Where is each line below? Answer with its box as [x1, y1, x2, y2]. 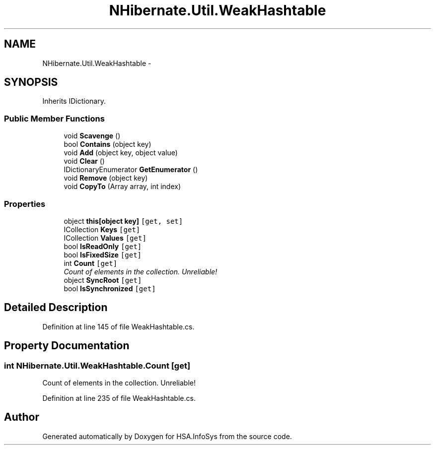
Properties [4, 198, 46, 209]
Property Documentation [4, 339, 130, 352]
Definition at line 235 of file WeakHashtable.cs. [42, 394, 196, 402]
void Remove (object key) [64, 174, 148, 183]
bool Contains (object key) [64, 140, 151, 149]
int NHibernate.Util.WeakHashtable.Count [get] [4, 360, 191, 371]
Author [4, 411, 39, 424]
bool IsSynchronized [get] [64, 284, 156, 293]
